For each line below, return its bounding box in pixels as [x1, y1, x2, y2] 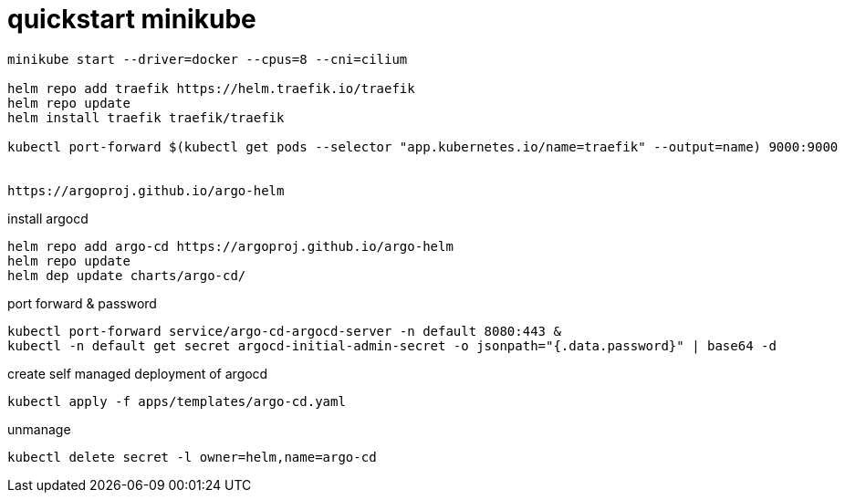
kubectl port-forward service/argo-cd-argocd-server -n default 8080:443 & [7, 323, 561, 339]
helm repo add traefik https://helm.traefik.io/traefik [7, 80, 415, 96]
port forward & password [7, 295, 157, 311]
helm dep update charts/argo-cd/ [7, 267, 246, 283]
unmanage [7, 421, 71, 437]
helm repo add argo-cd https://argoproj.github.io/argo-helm [7, 238, 454, 254]
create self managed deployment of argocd [7, 365, 268, 381]
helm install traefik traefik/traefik [7, 109, 285, 125]
